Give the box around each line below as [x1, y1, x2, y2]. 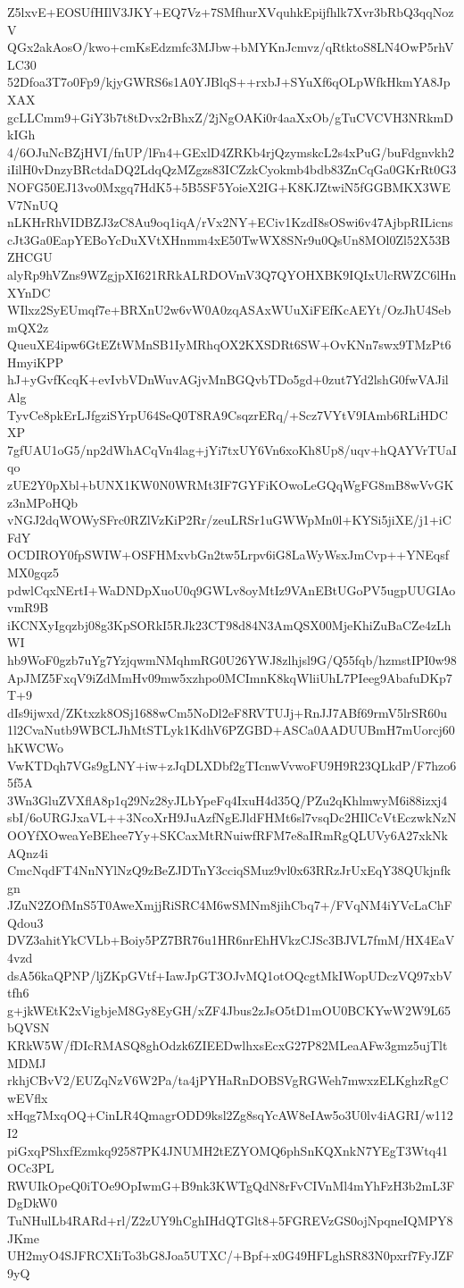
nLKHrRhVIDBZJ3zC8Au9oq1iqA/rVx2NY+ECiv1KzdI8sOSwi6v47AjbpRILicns [7, 213, 453, 232]
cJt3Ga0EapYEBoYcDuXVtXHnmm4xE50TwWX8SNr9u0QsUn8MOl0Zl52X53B [7, 230, 451, 248]
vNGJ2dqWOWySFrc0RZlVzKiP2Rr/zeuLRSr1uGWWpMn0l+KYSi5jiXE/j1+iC [7, 510, 452, 529]
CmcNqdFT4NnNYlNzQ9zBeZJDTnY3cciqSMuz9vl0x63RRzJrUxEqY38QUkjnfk [7, 861, 452, 880]
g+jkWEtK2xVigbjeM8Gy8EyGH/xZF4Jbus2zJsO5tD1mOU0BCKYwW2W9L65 [7, 1000, 452, 1019]
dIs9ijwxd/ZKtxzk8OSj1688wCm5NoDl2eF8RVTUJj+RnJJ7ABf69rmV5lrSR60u [7, 703, 448, 721]
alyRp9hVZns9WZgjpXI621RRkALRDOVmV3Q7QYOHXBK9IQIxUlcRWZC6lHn [7, 265, 457, 283]
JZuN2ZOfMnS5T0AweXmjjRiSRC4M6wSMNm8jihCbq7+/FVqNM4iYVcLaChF [7, 896, 452, 914]
